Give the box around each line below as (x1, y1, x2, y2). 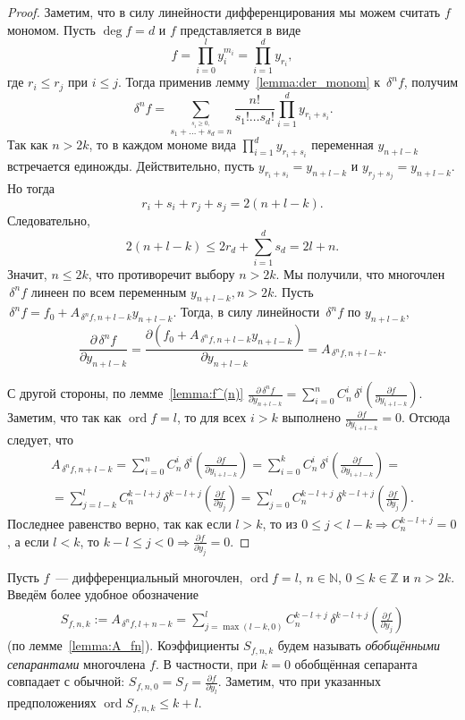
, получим (403, 72, 458, 91)
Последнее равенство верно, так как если (7, 514, 232, 533)
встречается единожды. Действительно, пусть (7, 156, 255, 174)
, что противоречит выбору (88, 265, 235, 284)
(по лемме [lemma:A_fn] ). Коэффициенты (7, 636, 240, 655)
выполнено (282, 408, 341, 427)
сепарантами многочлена (7, 654, 146, 673)
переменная (311, 135, 374, 154)
